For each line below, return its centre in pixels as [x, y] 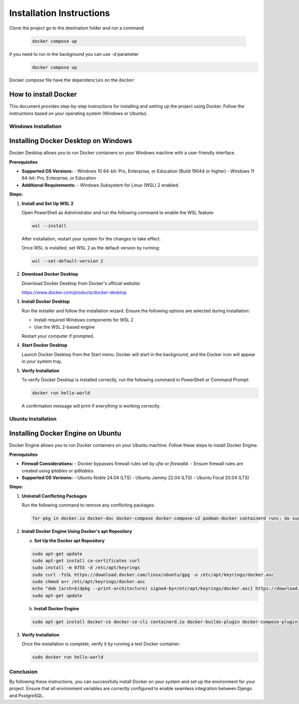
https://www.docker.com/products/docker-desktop [74, 292]
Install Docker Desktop [46, 301]
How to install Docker [43, 95]
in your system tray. [42, 361]
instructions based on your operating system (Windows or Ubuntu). [78, 113]
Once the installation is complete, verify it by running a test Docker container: [101, 644]
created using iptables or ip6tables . [58, 470]
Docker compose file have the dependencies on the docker [72, 80]
